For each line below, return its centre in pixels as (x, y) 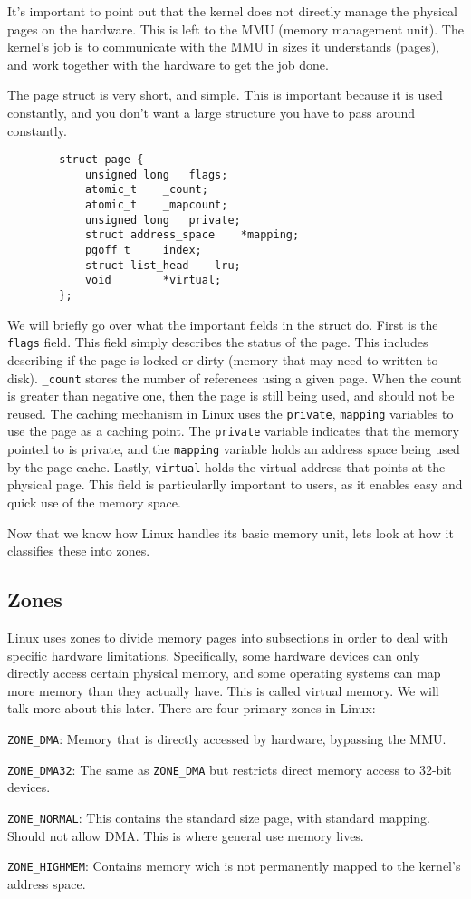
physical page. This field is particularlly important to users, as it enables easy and (235, 484)
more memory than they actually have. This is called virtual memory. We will (223, 690)
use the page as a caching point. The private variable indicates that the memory (233, 431)
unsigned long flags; (156, 174)
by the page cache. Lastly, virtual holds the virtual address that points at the (226, 466)
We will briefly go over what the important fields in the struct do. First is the (223, 324)
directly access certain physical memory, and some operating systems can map (224, 673)
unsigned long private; (163, 220)
